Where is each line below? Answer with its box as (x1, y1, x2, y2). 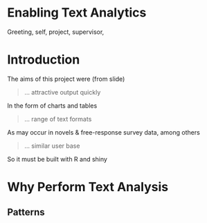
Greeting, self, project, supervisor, (7, 28, 105, 36)
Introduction (7, 52, 80, 68)
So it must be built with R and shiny (7, 155, 107, 163)
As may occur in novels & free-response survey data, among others (7, 128, 201, 136)
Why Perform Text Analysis (7, 180, 168, 195)
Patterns (7, 206, 45, 218)
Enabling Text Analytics (7, 5, 147, 21)
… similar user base (24, 142, 80, 150)
